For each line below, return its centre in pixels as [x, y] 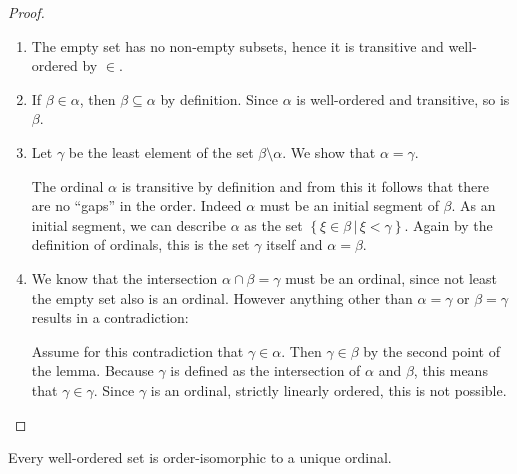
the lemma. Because [92, 370]
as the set [273, 224]
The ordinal [67, 185]
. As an [473, 205]
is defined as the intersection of [265, 370]
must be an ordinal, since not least [391, 277]
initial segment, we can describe [129, 224]
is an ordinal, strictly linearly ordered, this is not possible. [328, 389]
